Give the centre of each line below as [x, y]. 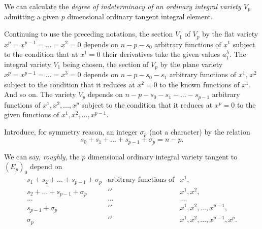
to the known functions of [200, 84]
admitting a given [32, 17]
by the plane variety [191, 64]
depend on [46, 166]
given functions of [32, 115]
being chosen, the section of [106, 64]
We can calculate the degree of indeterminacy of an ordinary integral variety [123, 6]
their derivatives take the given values [161, 54]
